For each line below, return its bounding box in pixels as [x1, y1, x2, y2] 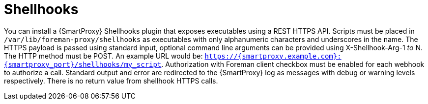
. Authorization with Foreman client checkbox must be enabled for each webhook [161, 60, 425, 68]
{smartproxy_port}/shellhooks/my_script [4, 60, 162, 68]
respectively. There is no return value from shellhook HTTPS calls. [4, 76, 218, 85]
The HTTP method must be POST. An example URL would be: [4, 51, 203, 60]
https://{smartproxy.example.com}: [204, 52, 342, 60]
